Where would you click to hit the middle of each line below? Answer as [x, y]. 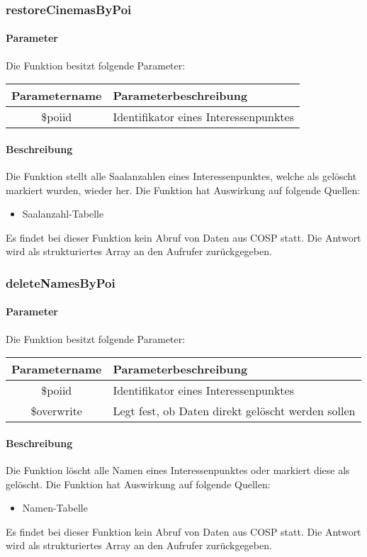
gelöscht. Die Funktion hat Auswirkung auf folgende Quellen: [138, 484]
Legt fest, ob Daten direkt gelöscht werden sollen [234, 411]
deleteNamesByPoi [61, 282]
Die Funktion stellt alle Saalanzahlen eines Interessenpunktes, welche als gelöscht [181, 176]
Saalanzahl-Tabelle [63, 214]
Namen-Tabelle [55, 508]
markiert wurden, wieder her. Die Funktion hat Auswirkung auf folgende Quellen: [183, 190]
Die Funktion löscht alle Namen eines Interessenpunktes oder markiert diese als [178, 470]
